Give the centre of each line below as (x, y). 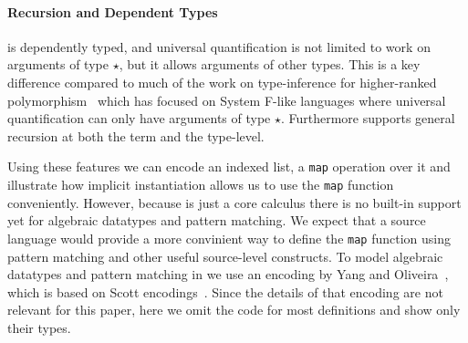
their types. (39, 327)
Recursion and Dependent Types (113, 11)
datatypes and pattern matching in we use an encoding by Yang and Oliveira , (228, 274)
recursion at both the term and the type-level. (136, 135)
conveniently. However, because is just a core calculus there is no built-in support (234, 202)
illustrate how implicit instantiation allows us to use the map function (201, 185)
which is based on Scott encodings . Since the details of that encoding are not (225, 291)
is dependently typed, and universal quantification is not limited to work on (219, 46)
